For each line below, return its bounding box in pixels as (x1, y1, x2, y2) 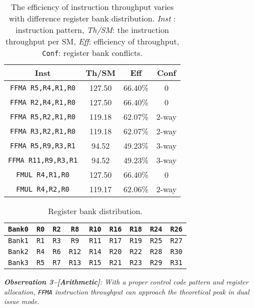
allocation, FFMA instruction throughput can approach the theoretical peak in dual (4, 286, 249, 297)
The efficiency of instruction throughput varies (11, 1, 174, 12)
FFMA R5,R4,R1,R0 (10, 83, 76, 92)
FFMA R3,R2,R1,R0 (10, 127, 76, 135)
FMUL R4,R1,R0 (16, 170, 69, 179)
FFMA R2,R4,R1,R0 (10, 98, 76, 106)
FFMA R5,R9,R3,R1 (10, 141, 76, 150)
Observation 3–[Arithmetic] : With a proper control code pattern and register (4, 277, 248, 287)
